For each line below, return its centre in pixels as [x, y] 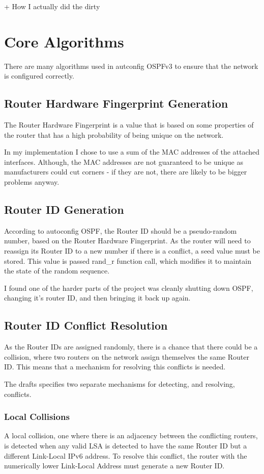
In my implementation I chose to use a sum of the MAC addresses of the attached [132, 152]
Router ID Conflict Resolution [86, 325]
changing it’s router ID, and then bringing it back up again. [97, 298]
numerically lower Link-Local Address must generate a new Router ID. [114, 466]
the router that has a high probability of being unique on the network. [114, 134]
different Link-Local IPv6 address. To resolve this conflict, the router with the [126, 455]
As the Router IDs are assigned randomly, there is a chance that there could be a [131, 347]
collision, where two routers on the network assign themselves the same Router [127, 356]
